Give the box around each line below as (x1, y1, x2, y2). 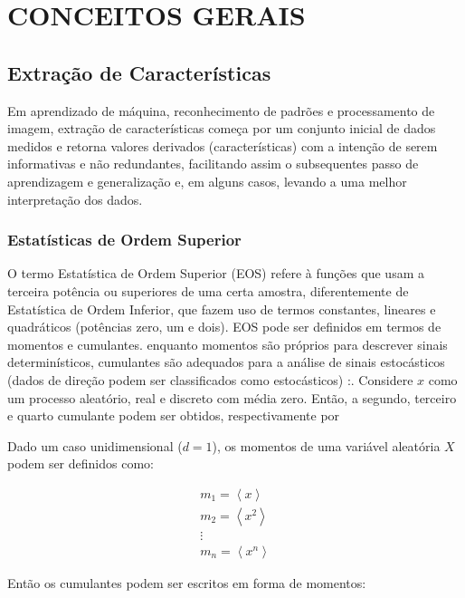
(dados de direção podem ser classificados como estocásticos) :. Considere (7, 370, 413, 389)
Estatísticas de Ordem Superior (7, 228, 242, 251)
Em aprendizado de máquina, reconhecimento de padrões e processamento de (7, 101, 435, 120)
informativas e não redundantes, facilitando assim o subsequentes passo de (7, 154, 419, 173)
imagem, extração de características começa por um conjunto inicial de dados (7, 119, 436, 138)
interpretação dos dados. (7, 189, 143, 208)
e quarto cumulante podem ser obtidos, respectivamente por (7, 406, 340, 425)
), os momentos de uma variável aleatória (212, 436, 441, 455)
